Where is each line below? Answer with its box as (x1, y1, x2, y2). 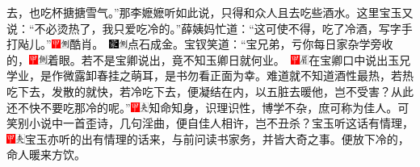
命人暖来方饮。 (6, 146, 86, 163)
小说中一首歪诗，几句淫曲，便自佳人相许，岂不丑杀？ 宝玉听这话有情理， (28, 115, 414, 132)
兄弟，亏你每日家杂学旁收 (257, 35, 393, 52)
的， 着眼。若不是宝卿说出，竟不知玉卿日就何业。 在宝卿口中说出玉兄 (6, 51, 411, 68)
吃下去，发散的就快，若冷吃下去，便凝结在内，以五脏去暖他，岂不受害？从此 (6, 82, 414, 99)
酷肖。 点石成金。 (69, 35, 184, 52)
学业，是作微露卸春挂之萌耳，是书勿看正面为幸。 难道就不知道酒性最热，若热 (6, 67, 414, 84)
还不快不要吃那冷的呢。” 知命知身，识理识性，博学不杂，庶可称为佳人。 (6, 98, 398, 115)
